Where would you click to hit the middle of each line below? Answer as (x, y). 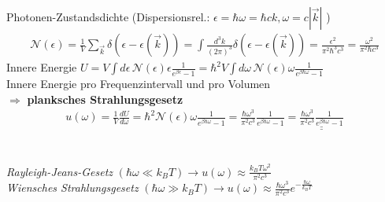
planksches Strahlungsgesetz (105, 99)
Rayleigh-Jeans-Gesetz (60, 171)
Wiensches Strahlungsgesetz (72, 187)
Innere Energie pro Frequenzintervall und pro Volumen (139, 84)
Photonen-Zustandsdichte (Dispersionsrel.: (108, 17)
